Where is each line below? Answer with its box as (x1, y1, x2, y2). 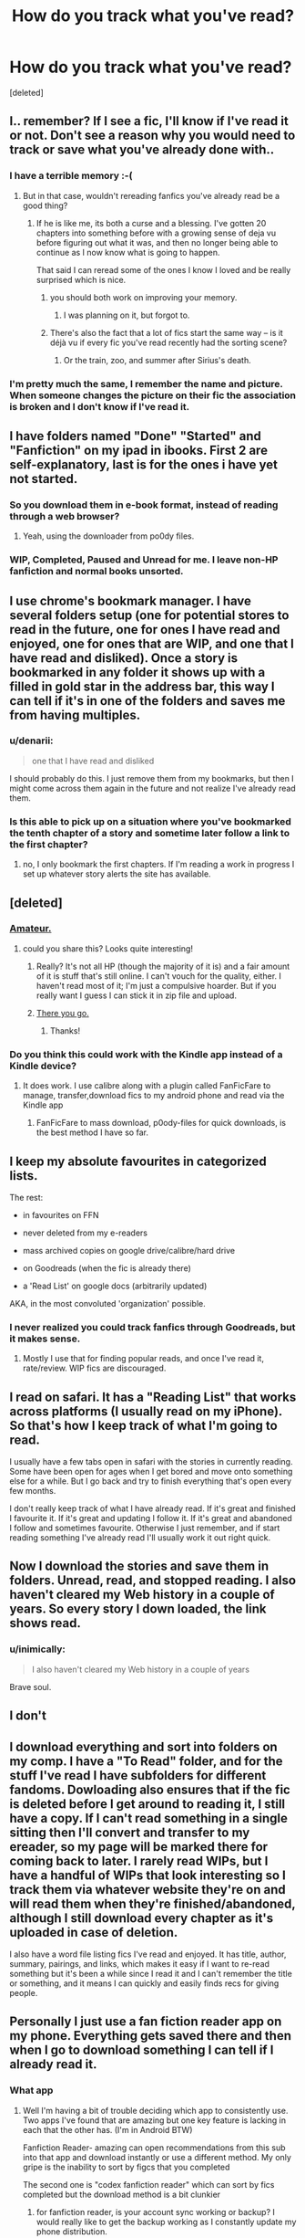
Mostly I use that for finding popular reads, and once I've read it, (22, 1353, 264, 1364)
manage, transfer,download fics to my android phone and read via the (22, 1090, 285, 1101)
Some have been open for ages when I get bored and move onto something (9, 1466, 293, 1477)
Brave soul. (9, 1681, 52, 1692)
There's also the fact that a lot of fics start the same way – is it (49, 327, 284, 338)
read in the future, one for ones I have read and (9, 622, 280, 637)
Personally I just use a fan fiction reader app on (9, 2014, 282, 2030)
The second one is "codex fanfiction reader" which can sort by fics (22, 2179, 275, 2190)
